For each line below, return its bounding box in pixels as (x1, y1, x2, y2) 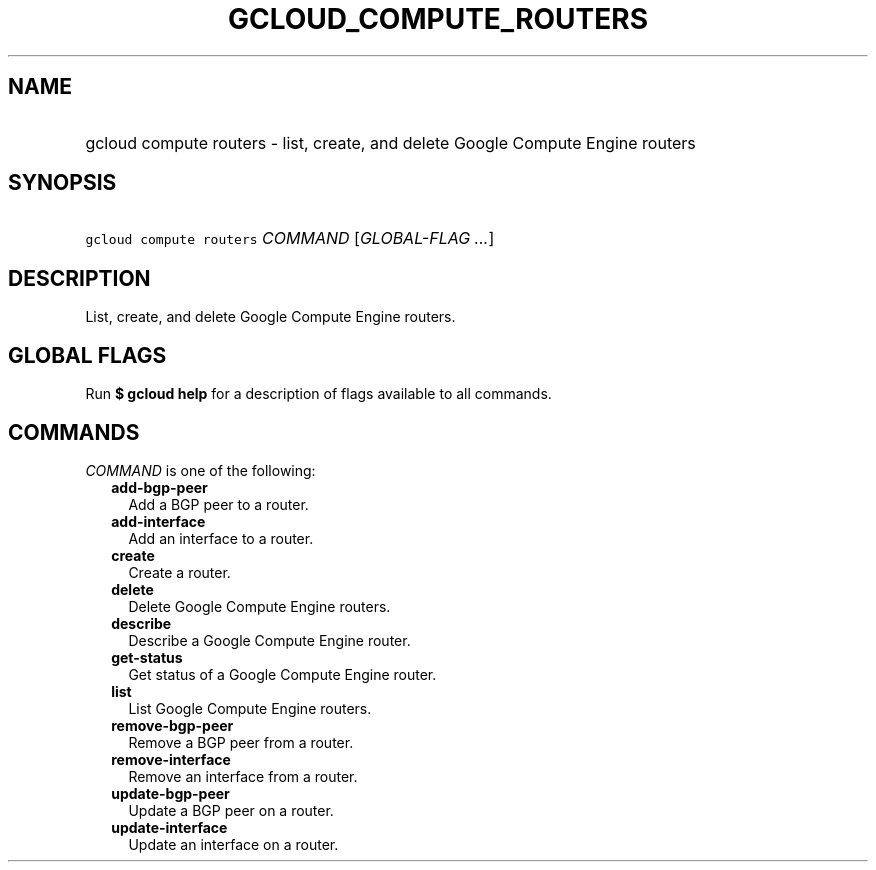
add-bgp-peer (111, 478, 208, 496)
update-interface (111, 818, 228, 836)
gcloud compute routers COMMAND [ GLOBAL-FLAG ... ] (85, 228, 495, 249)
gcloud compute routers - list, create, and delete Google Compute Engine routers (85, 132, 696, 153)
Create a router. (128, 563, 231, 581)
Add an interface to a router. (128, 529, 314, 547)
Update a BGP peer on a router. (128, 801, 334, 819)
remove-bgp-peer (111, 716, 234, 734)
